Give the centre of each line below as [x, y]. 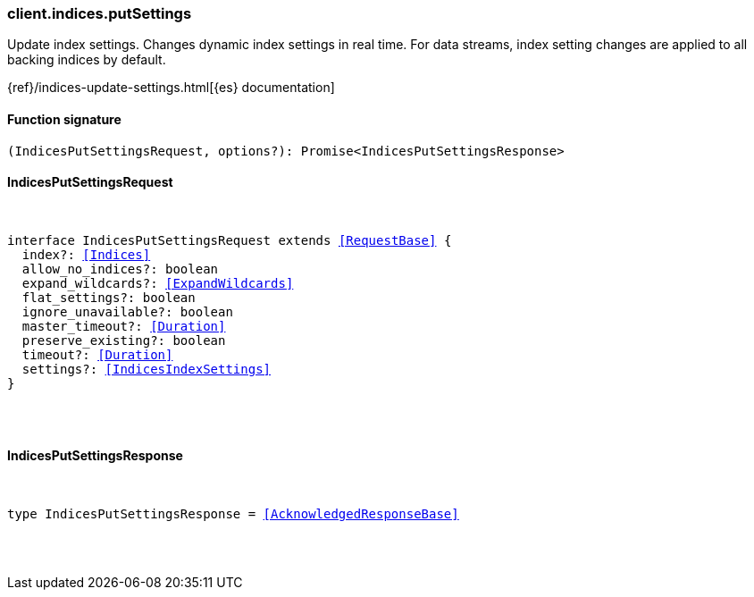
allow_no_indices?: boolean [120, 269]
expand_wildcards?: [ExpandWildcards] [158, 283]
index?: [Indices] [86, 254]
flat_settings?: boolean [109, 297]
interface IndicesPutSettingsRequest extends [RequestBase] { [230, 240]
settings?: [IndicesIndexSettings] [147, 369]
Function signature [64, 119]
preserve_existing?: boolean [124, 340]
